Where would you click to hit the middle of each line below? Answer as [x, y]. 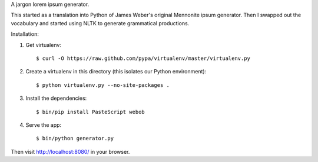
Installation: [25, 34]
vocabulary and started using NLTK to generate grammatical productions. [100, 23]
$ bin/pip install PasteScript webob [91, 112]
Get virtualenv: [44, 45]
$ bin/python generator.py [75, 139]
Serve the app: [44, 125]
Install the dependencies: [56, 98]
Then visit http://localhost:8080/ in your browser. [70, 151]
